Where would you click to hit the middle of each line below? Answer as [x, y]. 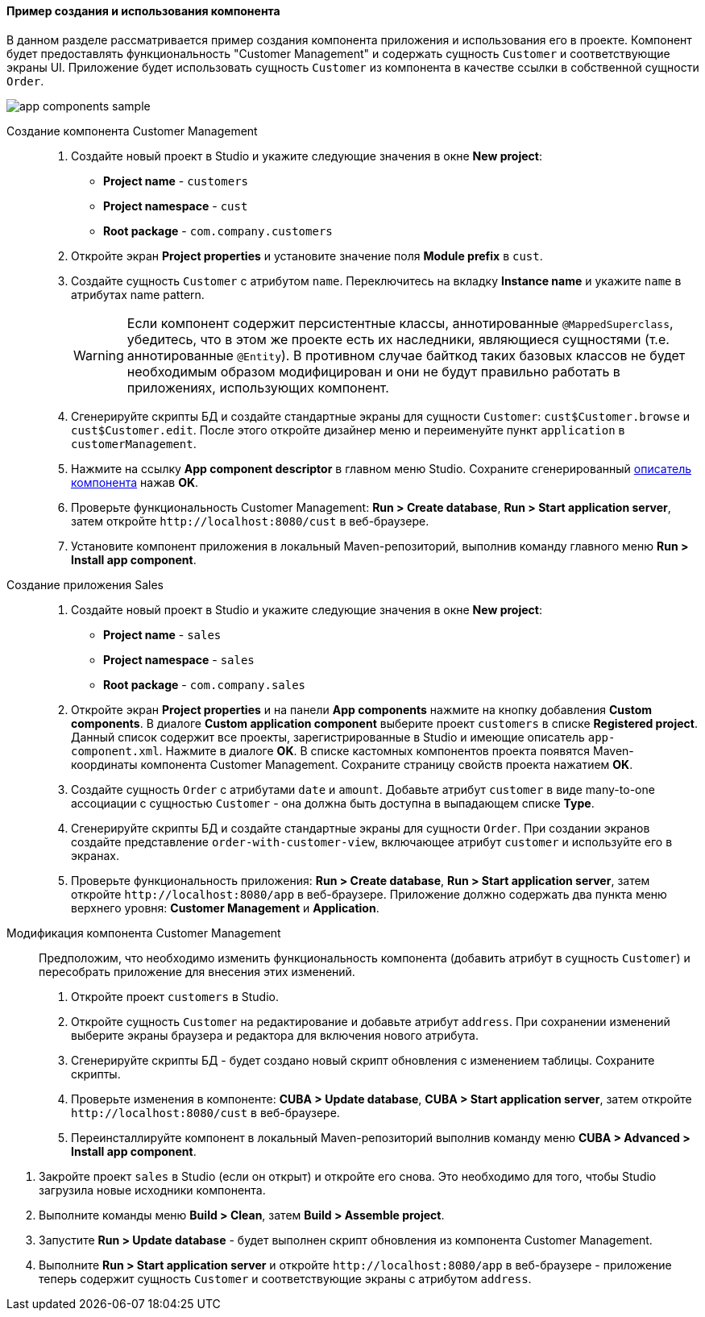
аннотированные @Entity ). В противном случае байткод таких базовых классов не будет [406, 355]
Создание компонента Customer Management [132, 131]
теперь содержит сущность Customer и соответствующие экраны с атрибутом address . [285, 1278]
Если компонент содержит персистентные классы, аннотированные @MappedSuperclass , [400, 323]
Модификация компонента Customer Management [144, 933]
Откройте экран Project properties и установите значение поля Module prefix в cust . [307, 256]
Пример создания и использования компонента [143, 11]
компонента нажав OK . [135, 482]
